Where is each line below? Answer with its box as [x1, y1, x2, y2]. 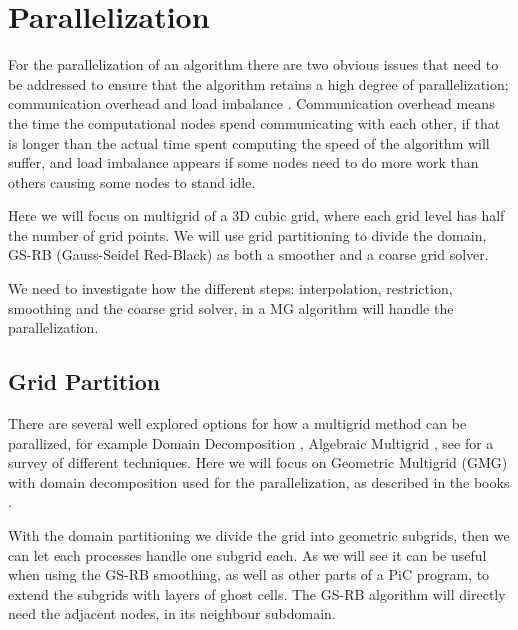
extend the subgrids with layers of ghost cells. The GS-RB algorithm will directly [8, 583, 506, 604]
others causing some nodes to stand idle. [8, 171, 256, 192]
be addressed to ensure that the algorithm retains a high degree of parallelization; [8, 73, 509, 94]
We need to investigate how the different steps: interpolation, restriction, [8, 278, 453, 299]
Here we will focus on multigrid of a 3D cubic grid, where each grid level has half [8, 205, 505, 226]
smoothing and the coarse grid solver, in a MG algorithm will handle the [8, 297, 454, 318]
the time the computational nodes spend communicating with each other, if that [8, 112, 501, 133]
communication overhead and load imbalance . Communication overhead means [8, 93, 495, 114]
